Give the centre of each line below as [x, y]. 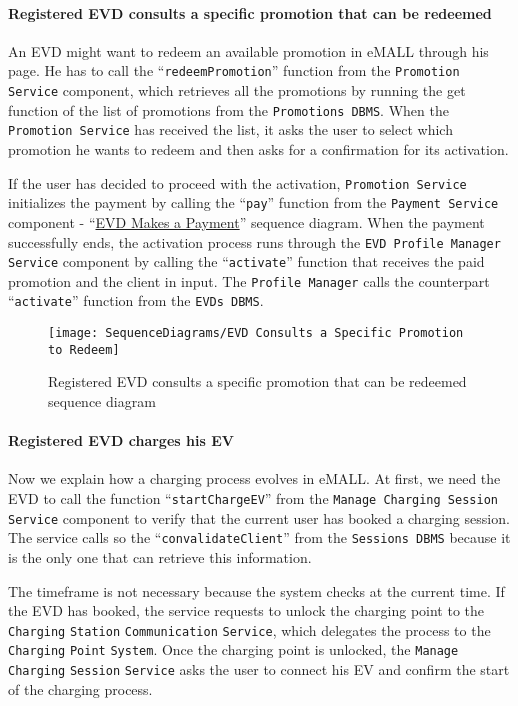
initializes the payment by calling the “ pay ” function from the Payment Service [253, 202]
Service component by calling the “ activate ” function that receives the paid [246, 261]
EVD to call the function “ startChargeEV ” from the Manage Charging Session [253, 498]
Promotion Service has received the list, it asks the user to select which [230, 129]
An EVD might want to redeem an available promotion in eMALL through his [248, 50]
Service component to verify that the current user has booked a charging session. [259, 517]
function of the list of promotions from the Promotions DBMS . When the [228, 109]
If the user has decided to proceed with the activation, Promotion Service [237, 182]
